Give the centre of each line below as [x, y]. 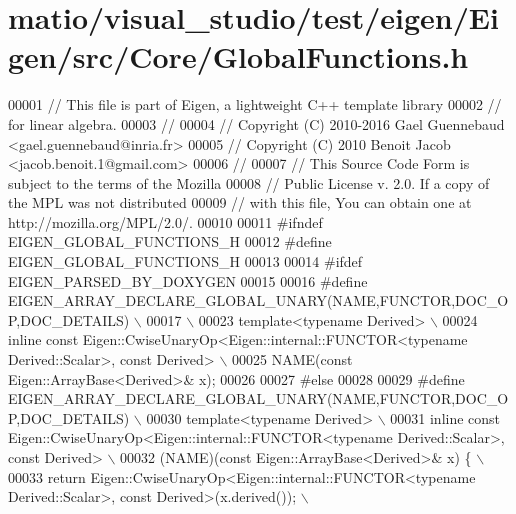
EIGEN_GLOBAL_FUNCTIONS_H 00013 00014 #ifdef [185, 261]
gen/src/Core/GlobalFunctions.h [238, 56]
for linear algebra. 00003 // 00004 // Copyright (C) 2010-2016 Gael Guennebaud [256, 123]
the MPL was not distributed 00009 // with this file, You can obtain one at [240, 202]
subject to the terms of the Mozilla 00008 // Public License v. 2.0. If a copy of [249, 182]
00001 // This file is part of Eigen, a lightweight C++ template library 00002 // [255, 104]
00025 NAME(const [292, 359]
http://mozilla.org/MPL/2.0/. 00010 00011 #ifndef [165, 221]
